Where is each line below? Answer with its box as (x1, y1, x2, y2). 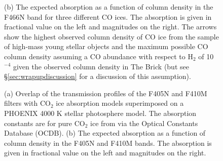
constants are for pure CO (4, 117, 85, 128)
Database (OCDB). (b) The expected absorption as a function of (4, 128, 206, 138)
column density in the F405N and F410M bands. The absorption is (4, 137, 212, 148)
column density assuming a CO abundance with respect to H (4, 51, 193, 61)
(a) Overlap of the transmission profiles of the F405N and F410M (4, 88, 207, 98)
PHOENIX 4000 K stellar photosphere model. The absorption (4, 107, 197, 118)
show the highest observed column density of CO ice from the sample (4, 31, 219, 42)
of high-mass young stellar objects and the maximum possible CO (4, 41, 208, 52)
